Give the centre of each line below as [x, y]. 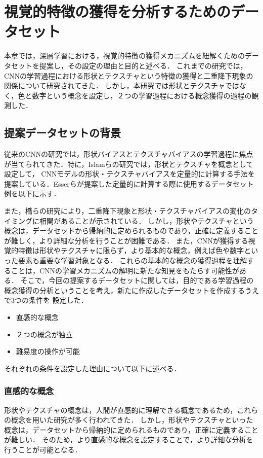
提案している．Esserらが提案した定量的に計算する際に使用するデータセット [129, 183]
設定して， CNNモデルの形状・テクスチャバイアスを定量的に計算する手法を [129, 174]
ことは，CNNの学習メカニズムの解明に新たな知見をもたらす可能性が [125, 270]
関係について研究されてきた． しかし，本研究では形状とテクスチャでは [122, 85]
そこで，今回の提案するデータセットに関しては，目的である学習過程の [137, 280]
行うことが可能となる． [43, 449]
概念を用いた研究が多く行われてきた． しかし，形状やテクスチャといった [132, 420]
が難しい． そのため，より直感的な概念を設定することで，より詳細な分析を [129, 439]
